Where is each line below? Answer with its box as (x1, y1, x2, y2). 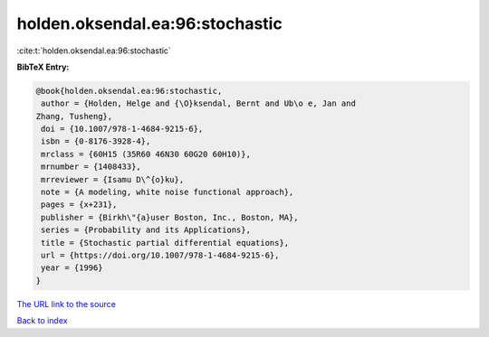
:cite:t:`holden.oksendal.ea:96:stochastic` (16, 45, 171, 56)
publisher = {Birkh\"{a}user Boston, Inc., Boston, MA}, (41, 212, 299, 222)
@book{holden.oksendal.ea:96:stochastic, (35, 86, 223, 96)
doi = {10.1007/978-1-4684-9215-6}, (41, 124, 204, 135)
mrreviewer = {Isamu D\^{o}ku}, (41, 174, 185, 184)
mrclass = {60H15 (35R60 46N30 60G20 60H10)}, (41, 149, 251, 159)
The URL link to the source (16, 298, 117, 309)
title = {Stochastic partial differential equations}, (41, 238, 290, 248)
